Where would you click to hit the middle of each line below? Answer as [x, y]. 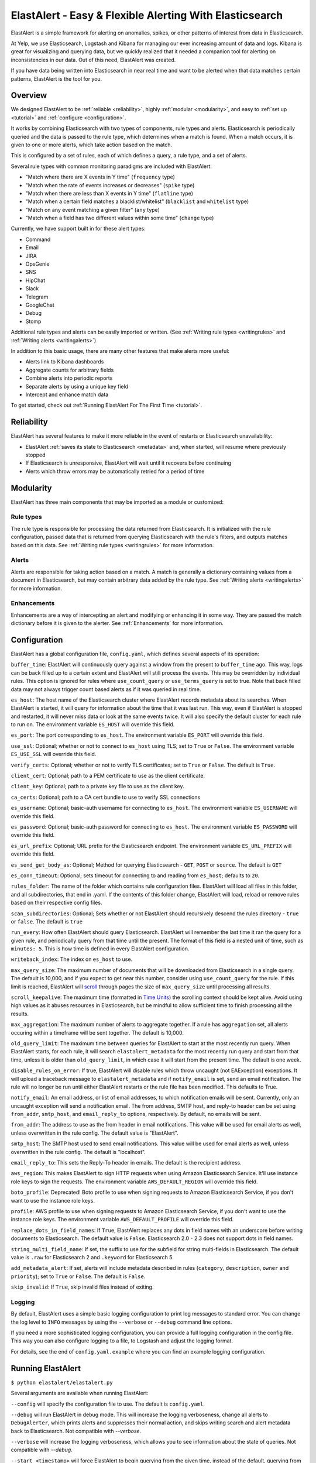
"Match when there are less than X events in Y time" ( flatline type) [109, 193]
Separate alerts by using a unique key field [77, 386]
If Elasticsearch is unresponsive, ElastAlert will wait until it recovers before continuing [128, 463]
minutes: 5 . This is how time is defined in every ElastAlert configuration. [100, 949]
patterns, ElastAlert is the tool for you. [56, 78]
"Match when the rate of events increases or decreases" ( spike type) [110, 185]
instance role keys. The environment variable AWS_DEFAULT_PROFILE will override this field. [122, 1220]
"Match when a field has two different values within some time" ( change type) [120, 218]
